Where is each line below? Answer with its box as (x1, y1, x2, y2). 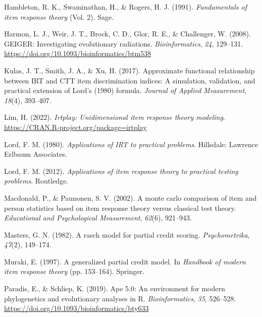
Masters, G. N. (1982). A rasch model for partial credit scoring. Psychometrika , (4, 229, 250, 240)
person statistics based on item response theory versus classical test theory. (4, 202, 236, 213)
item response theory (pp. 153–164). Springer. (4, 266, 144, 277)
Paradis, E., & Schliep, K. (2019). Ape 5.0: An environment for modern (4, 283, 225, 294)
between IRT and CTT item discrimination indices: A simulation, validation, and (4, 75, 255, 85)
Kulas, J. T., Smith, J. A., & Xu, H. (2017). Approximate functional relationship (4, 65, 255, 75)
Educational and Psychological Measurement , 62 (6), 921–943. (4, 212, 192, 223)
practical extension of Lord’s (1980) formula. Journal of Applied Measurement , (4, 85, 246, 96)
